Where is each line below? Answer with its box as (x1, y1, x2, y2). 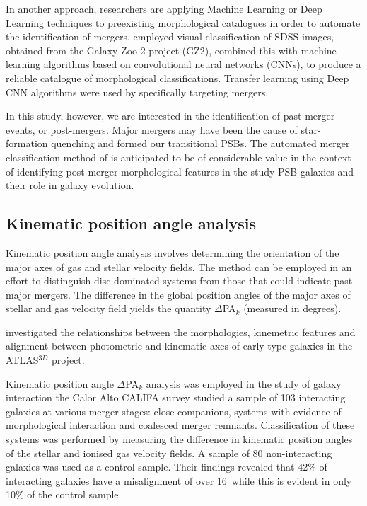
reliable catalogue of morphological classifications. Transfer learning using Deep (6, 70, 349, 85)
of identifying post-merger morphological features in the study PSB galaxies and (6, 163, 354, 178)
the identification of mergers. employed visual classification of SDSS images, (6, 29, 334, 44)
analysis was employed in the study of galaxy (146, 376, 342, 391)
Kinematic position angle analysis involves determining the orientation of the (6, 245, 339, 260)
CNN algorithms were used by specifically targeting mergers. (6, 84, 269, 99)
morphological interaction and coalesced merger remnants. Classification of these (6, 418, 355, 432)
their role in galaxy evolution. (6, 178, 134, 192)
